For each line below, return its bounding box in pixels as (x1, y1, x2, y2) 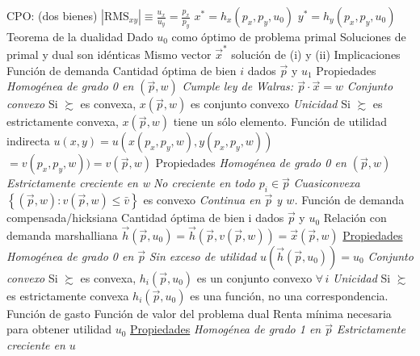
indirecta (6, 132, 50, 149)
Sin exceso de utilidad (149, 247, 257, 264)
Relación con (323, 209, 387, 226)
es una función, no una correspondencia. (190, 287, 388, 304)
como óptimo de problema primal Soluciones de (171, 27, 406, 44)
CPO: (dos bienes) (6, 7, 98, 23)
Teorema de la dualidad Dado (6, 27, 153, 44)
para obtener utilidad (6, 320, 112, 337)
